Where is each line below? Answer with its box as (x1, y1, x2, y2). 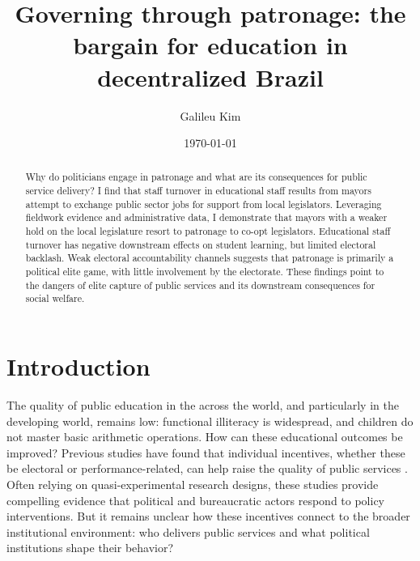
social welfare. (25, 291, 85, 305)
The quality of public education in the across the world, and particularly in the (6, 396, 399, 413)
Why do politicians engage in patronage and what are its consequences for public (25, 170, 367, 184)
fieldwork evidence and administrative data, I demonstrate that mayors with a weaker (25, 210, 388, 224)
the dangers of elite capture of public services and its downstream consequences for (25, 278, 375, 291)
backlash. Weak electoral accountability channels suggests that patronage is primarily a (25, 251, 394, 265)
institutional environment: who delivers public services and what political (6, 523, 370, 540)
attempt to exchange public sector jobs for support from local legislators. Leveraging (25, 197, 382, 210)
